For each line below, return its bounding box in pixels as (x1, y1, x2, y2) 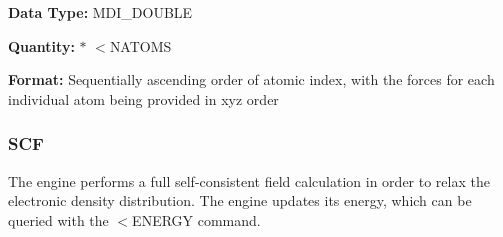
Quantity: (8, 35, 75, 56)
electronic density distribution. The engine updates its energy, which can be (8, 190, 472, 211)
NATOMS (109, 35, 172, 56)
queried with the (8, 209, 109, 230)
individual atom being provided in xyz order (8, 88, 279, 109)
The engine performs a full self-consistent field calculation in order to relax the (8, 170, 490, 191)
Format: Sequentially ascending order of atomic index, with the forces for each (8, 69, 495, 90)
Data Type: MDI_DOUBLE (8, 2, 193, 22)
